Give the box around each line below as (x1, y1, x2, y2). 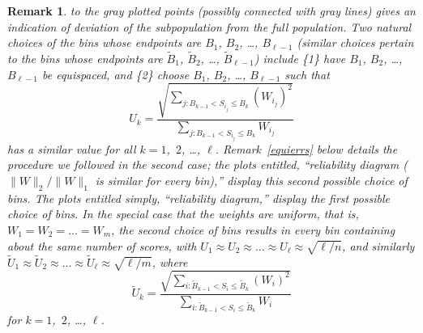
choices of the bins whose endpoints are (7, 34, 202, 51)
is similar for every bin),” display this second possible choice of (95, 171, 408, 188)
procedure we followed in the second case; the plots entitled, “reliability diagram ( (7, 156, 408, 173)
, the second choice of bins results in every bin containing (111, 221, 395, 238)
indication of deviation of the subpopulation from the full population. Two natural (7, 18, 412, 35)
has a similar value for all (7, 140, 136, 157)
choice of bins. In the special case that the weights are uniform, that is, (7, 205, 359, 222)
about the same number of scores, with (7, 237, 197, 254)
